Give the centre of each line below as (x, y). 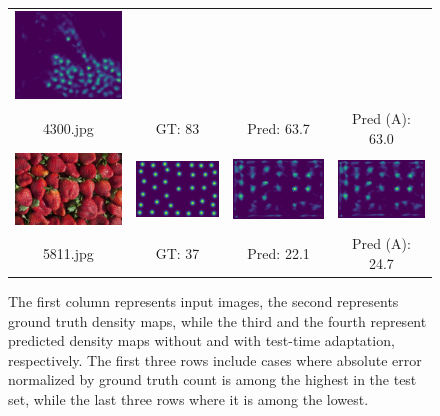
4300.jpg (68, 127)
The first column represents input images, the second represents (203, 301)
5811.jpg (68, 253)
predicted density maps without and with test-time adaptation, (201, 340)
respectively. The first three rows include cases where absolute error (215, 359)
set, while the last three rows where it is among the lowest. (188, 399)
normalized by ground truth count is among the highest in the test (212, 379)
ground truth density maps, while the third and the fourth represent (217, 320)
